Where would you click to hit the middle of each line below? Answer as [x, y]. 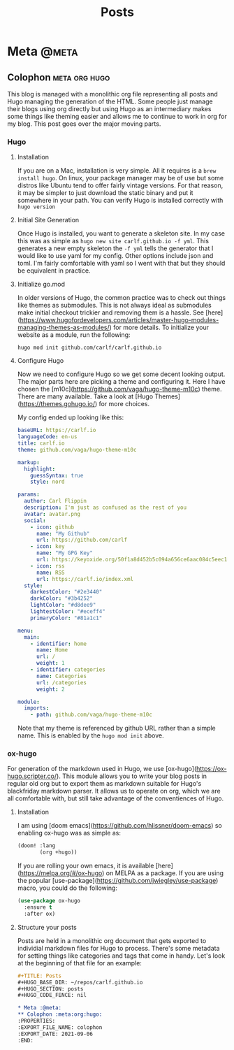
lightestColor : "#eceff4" [68, 612]
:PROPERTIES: [36, 1021]
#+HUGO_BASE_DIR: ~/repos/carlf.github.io [80, 982]
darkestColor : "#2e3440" [66, 592]
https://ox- [212, 769]
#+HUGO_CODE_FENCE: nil [52, 995]
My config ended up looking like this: [71, 417]
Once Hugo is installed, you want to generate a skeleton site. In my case [121, 233]
